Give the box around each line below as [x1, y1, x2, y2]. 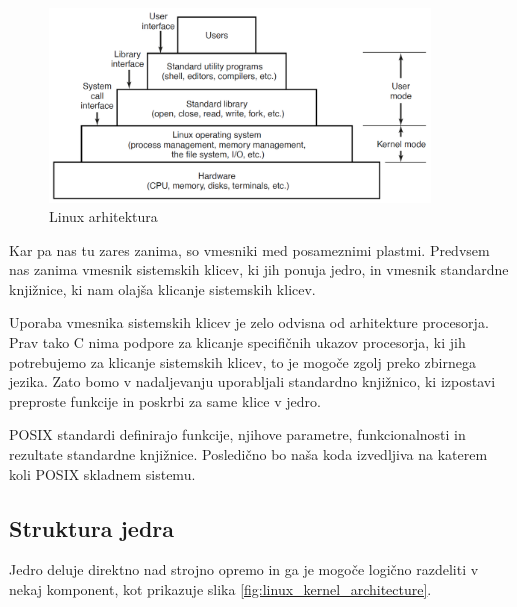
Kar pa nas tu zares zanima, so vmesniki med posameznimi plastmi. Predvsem [9, 239, 490, 260]
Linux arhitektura [49, 206, 158, 227]
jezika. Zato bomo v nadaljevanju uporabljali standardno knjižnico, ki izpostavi [9, 371, 496, 392]
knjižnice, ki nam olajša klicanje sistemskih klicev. [9, 278, 316, 299]
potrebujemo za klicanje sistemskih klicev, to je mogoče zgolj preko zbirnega [9, 351, 476, 372]
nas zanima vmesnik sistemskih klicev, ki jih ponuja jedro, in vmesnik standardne [9, 259, 509, 280]
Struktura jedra [9, 512, 175, 543]
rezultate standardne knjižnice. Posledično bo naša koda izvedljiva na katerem [9, 444, 488, 465]
